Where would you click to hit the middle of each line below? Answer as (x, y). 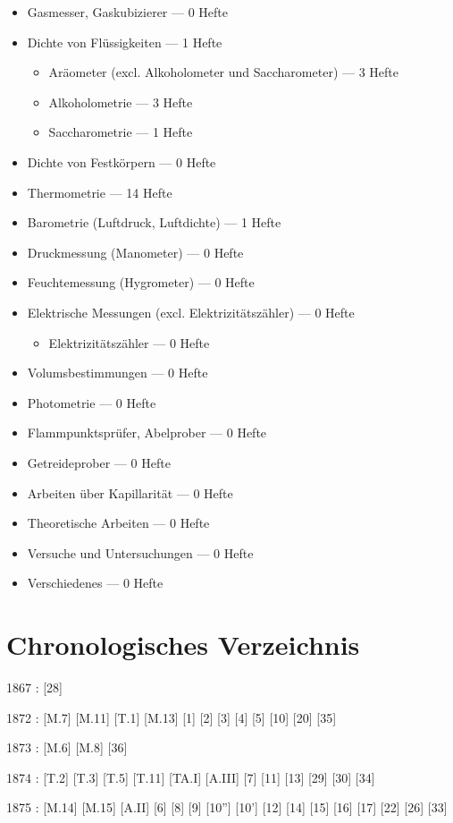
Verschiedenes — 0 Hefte (95, 583)
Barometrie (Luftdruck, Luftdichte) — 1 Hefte (154, 222)
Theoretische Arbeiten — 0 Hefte (118, 523)
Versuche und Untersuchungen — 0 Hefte (140, 552)
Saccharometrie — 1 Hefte (121, 132)
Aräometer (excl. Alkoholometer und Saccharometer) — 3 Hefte (223, 72)
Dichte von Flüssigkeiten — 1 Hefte (125, 42)
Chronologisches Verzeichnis (183, 645)
